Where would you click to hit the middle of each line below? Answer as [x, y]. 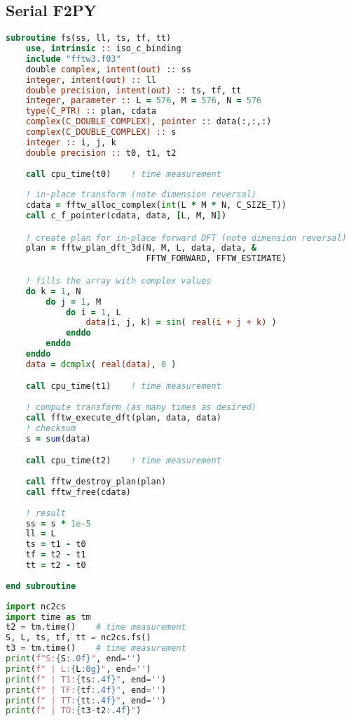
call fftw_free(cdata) [78, 492]
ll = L [41, 534]
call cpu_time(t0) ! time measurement [123, 174]
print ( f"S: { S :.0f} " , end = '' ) [74, 659]
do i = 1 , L [93, 312]
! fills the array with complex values [118, 280]
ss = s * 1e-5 [58, 523]
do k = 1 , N [53, 291]
